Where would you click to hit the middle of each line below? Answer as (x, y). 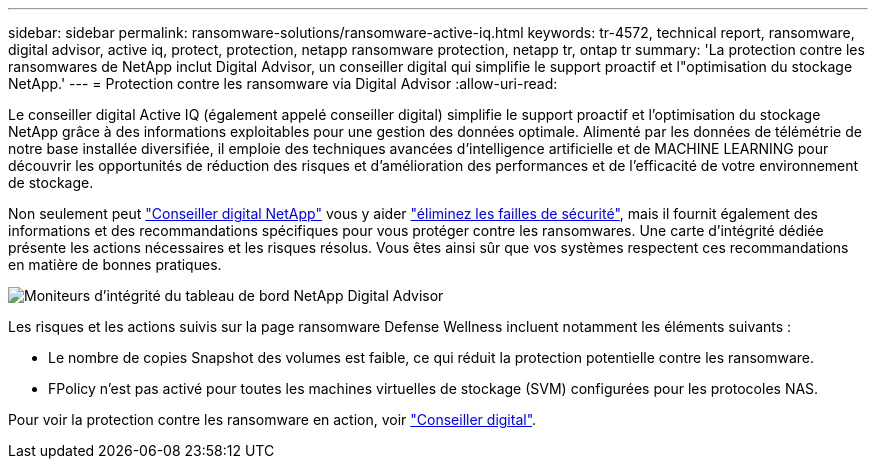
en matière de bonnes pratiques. (115, 264)
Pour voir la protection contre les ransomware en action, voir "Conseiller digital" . (272, 419)
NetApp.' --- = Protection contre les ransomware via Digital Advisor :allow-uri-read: (283, 83)
